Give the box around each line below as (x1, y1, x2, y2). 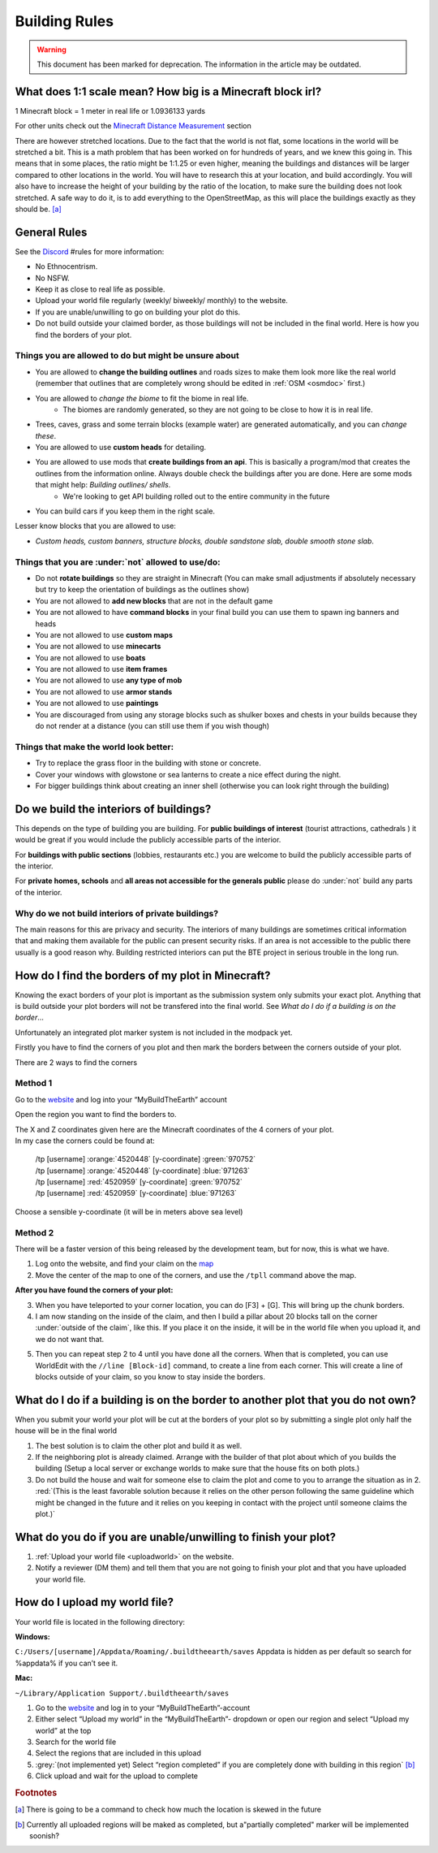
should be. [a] (15, 204, 62, 214)
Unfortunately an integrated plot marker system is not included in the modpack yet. (15, 1028, 293, 1037)
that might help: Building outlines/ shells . (35, 480, 171, 490)
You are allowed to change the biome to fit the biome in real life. (35, 393, 249, 403)
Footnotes (15, 1787, 58, 1799)
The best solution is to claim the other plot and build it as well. (35, 1440, 243, 1450)
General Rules (15, 225, 88, 239)
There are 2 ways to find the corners (15, 1057, 138, 1067)
